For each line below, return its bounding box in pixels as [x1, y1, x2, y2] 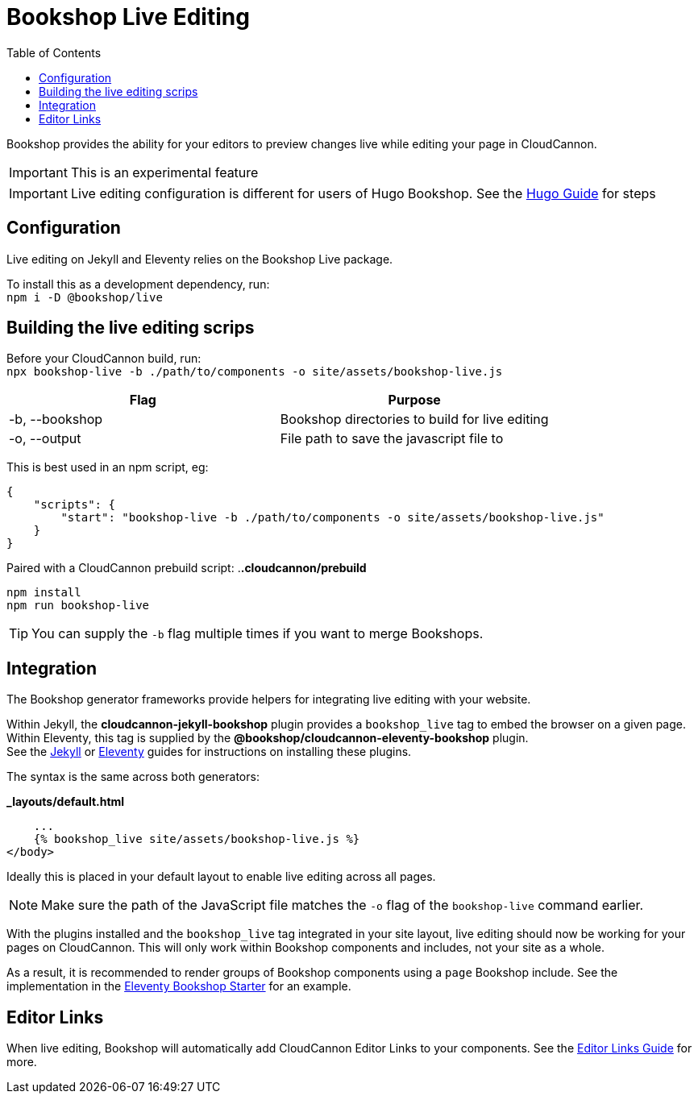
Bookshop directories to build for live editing [280, 411, 549, 428]
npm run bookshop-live [6, 599, 150, 612]
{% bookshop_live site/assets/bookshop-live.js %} [33, 832, 360, 846]
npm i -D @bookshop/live [6, 290, 163, 304]
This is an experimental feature [70, 164, 259, 181]
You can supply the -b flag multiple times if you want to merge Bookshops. [31, 625, 484, 642]
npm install [6, 586, 81, 600]
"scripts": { [33, 498, 115, 512]
